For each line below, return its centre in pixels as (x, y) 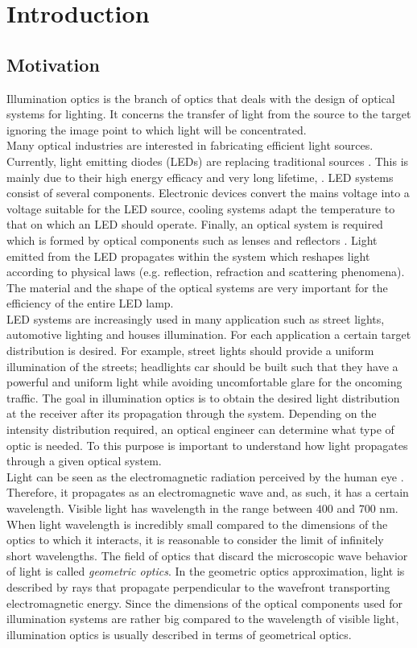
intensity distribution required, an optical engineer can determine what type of (200, 429)
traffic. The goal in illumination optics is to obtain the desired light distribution (203, 397)
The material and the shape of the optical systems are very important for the (197, 287)
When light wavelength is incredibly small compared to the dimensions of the (197, 524)
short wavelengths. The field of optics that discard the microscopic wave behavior (207, 555)
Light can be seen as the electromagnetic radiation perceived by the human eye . (205, 476)
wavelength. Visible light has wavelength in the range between (160, 508)
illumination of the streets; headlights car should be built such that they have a (202, 366)
